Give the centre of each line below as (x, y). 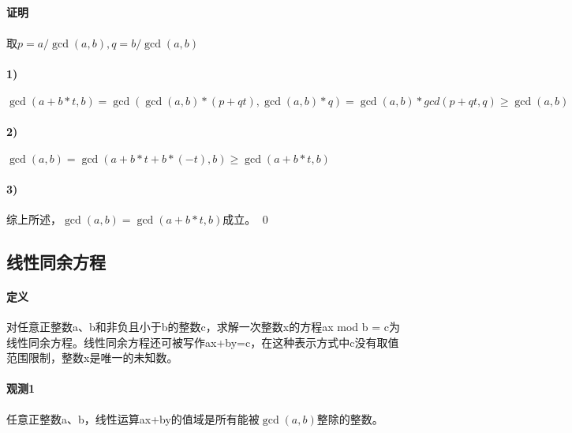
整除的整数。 (350, 418)
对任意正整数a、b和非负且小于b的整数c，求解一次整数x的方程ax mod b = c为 (203, 326)
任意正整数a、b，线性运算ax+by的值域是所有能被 (133, 418)
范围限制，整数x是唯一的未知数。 (92, 358)
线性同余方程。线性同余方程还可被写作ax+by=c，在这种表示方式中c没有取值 (203, 342)
